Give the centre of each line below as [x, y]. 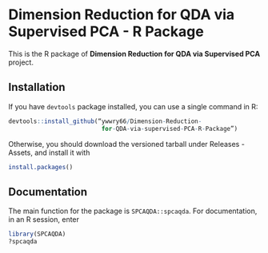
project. [21, 62]
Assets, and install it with [49, 152]
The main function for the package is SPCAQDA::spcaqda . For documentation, [133, 211]
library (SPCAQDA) [37, 234]
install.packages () [41, 167]
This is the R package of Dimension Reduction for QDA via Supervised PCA [134, 53]
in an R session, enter [44, 219]
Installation [37, 87]
